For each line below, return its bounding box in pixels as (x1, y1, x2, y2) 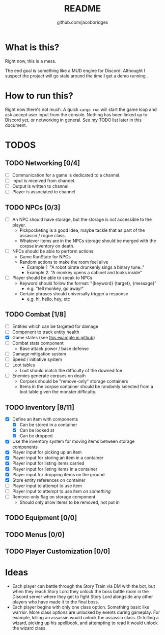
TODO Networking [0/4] (5, 159, 80, 168)
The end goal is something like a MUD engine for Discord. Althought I (5, 68, 145, 73)
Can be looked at (19, 427, 55, 433)
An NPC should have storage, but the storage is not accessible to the (12, 216, 152, 222)
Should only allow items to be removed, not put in (19, 499, 120, 505)
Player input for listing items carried (12, 460, 84, 466)
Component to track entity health (12, 329, 80, 335)
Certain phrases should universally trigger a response (19, 290, 129, 296)
